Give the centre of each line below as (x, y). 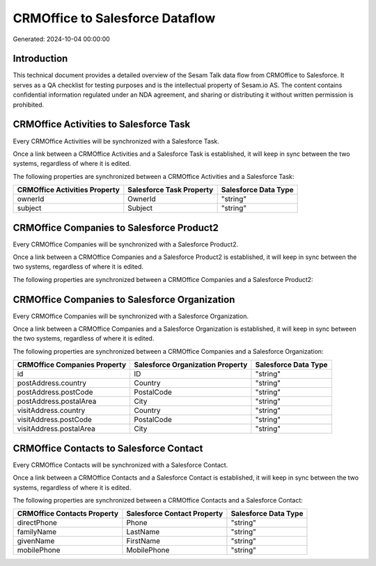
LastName (143, 532)
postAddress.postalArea (57, 402)
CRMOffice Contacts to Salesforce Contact (108, 448)
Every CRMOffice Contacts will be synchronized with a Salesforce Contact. (120, 465)
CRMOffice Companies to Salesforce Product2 (116, 227)
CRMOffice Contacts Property (68, 514)
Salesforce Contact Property (175, 514)
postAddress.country (52, 383)
